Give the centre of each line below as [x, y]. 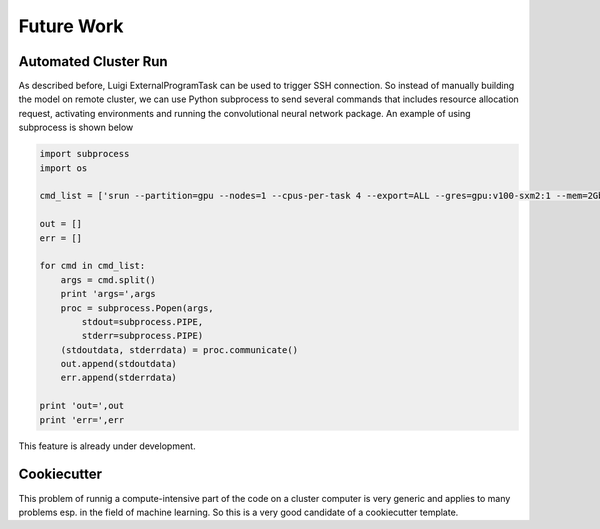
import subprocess [84, 154]
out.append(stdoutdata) [118, 364]
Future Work [71, 26]
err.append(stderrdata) [118, 378]
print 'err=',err [82, 419]
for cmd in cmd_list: [92, 266]
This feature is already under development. [107, 446]
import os [63, 168]
